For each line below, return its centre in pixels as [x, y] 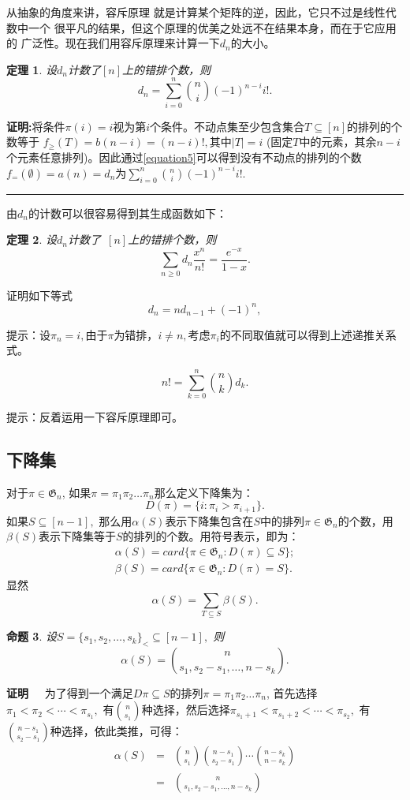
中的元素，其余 [338, 142]
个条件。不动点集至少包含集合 [227, 126]
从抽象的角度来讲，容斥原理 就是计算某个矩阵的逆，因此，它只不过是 [185, 12]
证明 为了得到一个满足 [70, 692]
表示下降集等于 [77, 536]
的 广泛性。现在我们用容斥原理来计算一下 [113, 43]
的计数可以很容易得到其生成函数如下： [127, 213]
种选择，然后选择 [186, 710]
